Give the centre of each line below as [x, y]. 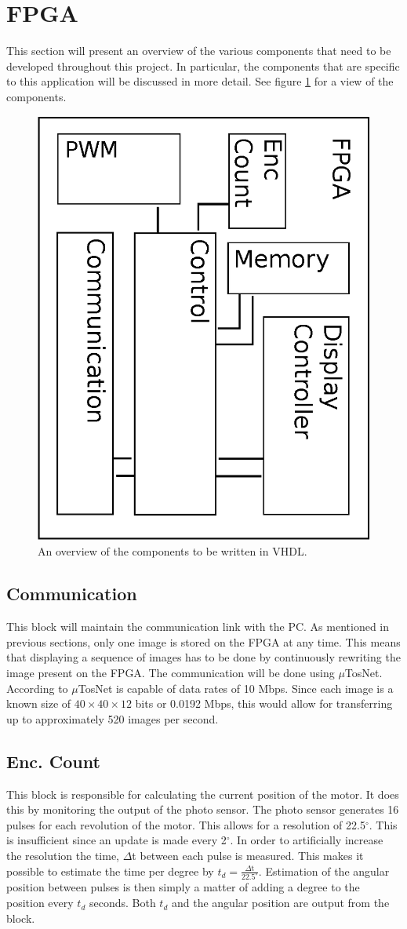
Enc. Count [53, 761]
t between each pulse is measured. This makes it [248, 855]
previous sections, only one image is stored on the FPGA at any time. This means [203, 641]
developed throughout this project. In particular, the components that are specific [203, 66]
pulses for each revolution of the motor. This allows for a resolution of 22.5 [186, 824]
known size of [39, 703]
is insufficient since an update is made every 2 [116, 840]
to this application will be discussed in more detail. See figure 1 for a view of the [200, 81]
